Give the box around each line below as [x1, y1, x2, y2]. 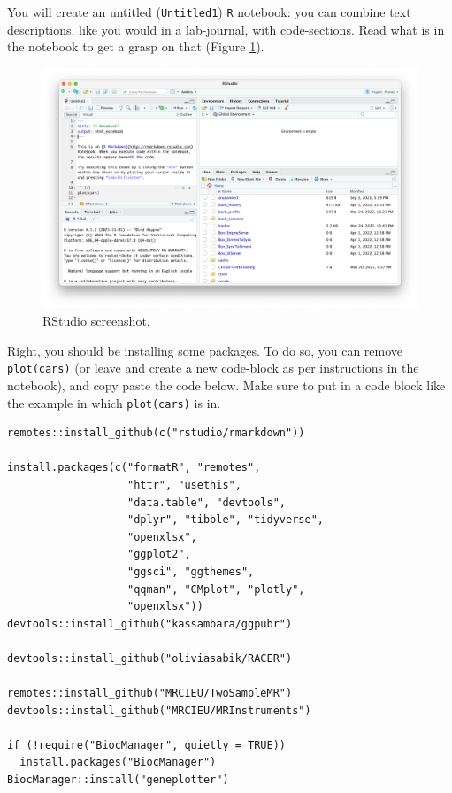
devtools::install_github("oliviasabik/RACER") [7, 651, 293, 665]
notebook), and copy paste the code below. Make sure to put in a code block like [7, 375, 446, 394]
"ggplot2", [127, 548, 191, 561]
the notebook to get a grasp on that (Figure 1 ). [7, 37, 264, 56]
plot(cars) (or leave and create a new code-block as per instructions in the [7, 358, 419, 377]
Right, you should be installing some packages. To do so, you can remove [7, 341, 403, 359]
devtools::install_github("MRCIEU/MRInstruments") [7, 704, 311, 717]
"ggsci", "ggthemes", [127, 565, 255, 578]
